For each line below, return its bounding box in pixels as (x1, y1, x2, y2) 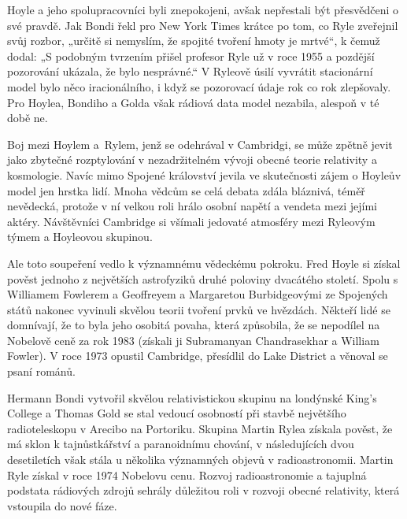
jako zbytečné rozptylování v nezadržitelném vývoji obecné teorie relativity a (7, 151, 377, 168)
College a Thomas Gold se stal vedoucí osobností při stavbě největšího (7, 405, 346, 421)
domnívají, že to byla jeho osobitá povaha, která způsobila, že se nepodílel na (7, 317, 380, 333)
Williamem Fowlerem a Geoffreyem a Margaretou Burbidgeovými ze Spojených (7, 286, 388, 302)
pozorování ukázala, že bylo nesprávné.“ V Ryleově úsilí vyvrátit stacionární (7, 63, 373, 80)
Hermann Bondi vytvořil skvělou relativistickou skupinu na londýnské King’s (7, 389, 377, 406)
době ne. (7, 109, 48, 126)
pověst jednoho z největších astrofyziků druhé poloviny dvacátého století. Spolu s (7, 270, 398, 287)
